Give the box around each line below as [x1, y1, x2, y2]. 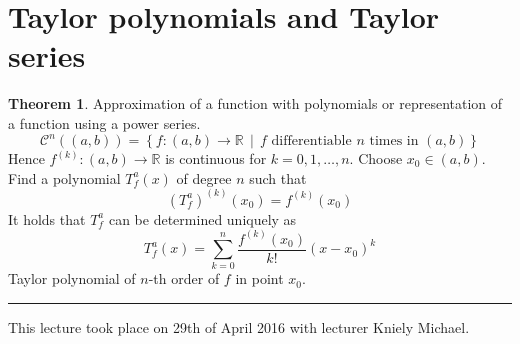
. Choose [349, 148, 403, 168]
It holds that [8, 208, 86, 229]
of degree [176, 167, 232, 188]
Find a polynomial [8, 167, 121, 188]
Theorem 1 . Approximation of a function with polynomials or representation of [8, 93, 503, 114]
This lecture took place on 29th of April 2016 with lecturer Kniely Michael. [8, 317, 470, 338]
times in [369, 134, 419, 148]
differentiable [271, 134, 352, 148]
